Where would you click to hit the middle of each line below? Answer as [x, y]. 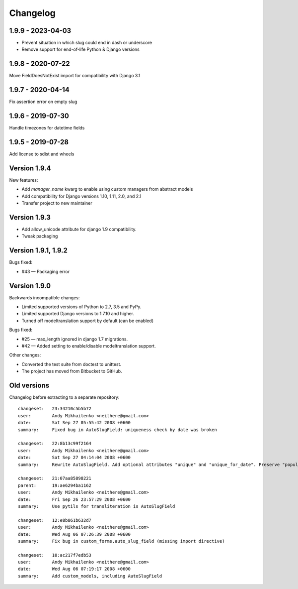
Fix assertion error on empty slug [43, 102]
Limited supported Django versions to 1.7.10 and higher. [78, 314]
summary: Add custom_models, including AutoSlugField [90, 576]
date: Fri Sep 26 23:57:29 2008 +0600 [74, 499]
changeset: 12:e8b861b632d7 [55, 520]
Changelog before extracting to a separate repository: [64, 397]
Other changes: [25, 355]
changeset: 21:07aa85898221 [55, 478]
